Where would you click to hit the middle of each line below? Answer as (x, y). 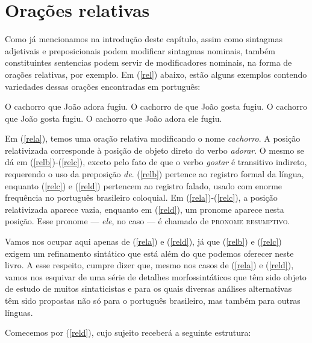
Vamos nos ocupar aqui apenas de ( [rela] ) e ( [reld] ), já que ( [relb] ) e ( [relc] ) (143, 241)
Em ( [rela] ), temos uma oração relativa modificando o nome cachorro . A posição (153, 138)
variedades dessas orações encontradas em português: (103, 86)
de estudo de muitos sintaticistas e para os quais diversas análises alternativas (148, 288)
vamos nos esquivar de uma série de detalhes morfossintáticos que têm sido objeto (156, 276)
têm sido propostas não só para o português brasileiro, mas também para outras (153, 300)
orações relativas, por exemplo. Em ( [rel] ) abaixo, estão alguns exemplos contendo (156, 74)
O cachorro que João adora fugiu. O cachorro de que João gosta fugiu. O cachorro (156, 106)
